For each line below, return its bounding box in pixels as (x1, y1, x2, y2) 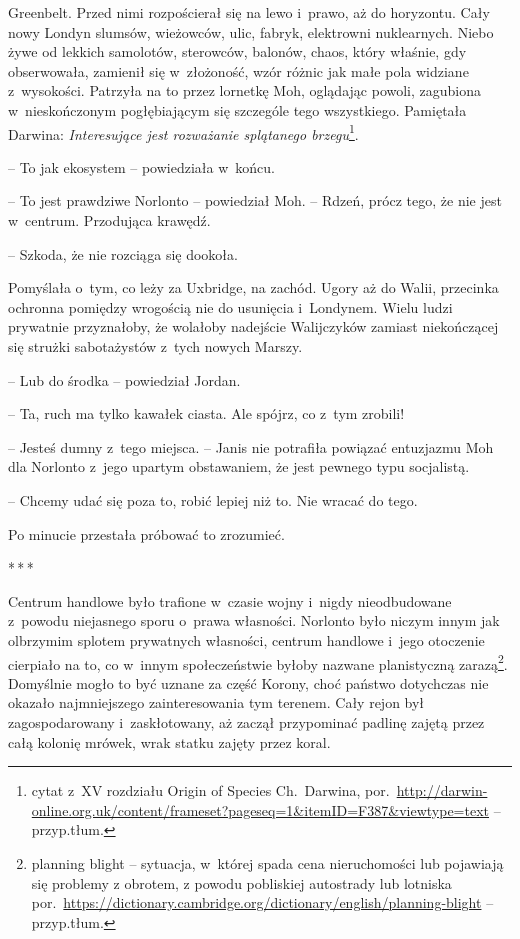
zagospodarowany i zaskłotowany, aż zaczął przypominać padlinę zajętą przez (8, 711, 485, 732)
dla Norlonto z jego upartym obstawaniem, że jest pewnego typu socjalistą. (8, 456, 470, 477)
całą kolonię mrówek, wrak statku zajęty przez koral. (8, 731, 331, 752)
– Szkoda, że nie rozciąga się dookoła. (8, 243, 238, 264)
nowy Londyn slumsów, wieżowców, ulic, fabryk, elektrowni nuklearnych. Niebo (8, 21, 494, 42)
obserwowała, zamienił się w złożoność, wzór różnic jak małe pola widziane (8, 60, 469, 81)
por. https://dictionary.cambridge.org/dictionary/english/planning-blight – (31, 892, 494, 913)
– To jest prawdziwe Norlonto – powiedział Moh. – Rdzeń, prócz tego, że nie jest (8, 190, 502, 211)
